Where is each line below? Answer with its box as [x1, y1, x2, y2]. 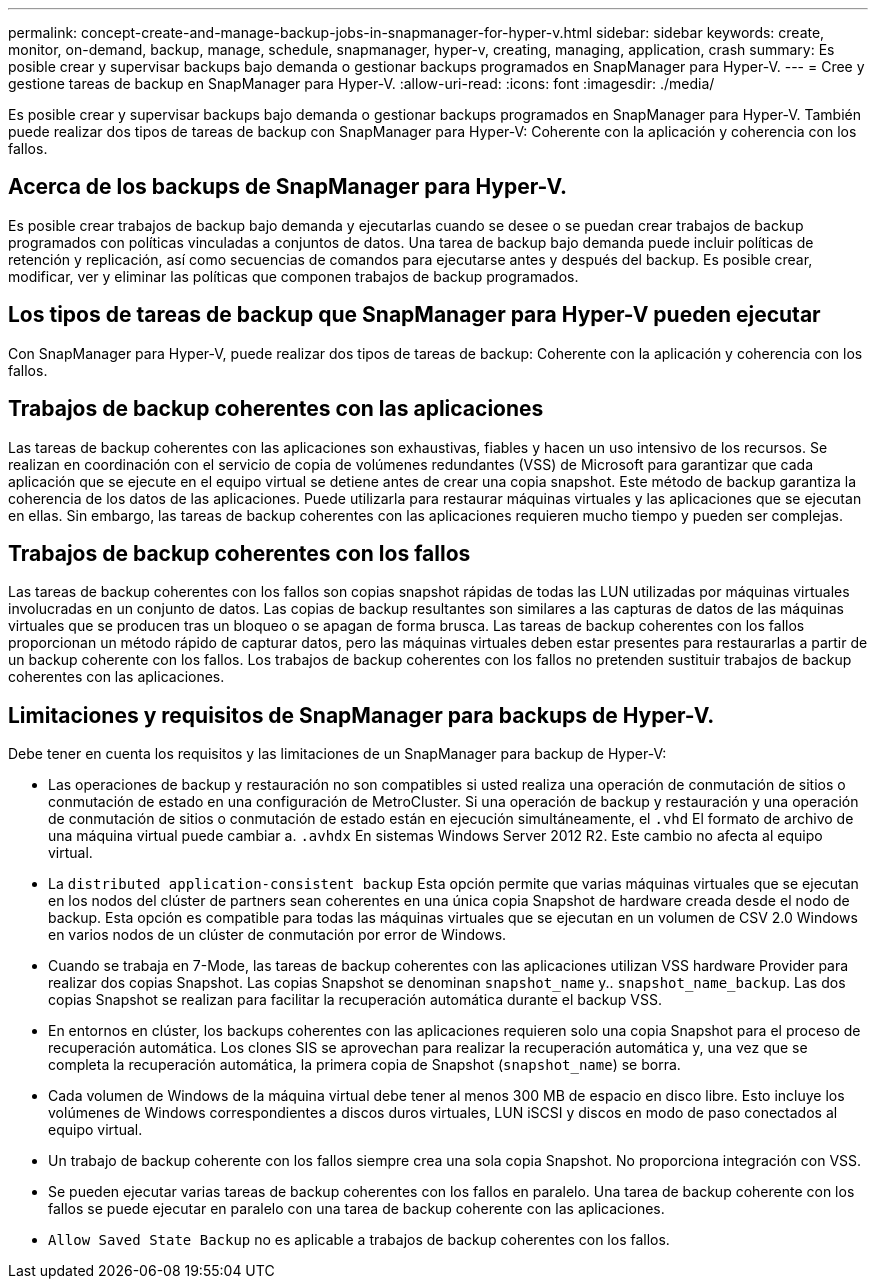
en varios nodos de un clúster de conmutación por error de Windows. [48, 926, 507, 944]
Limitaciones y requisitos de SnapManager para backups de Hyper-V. [8, 702, 715, 728]
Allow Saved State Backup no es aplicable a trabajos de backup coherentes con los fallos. [48, 1231, 670, 1249]
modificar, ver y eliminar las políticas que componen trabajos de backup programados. [8, 267, 579, 285]
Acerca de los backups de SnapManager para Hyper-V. [8, 174, 568, 200]
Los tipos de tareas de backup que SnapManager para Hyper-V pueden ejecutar [8, 302, 821, 328]
